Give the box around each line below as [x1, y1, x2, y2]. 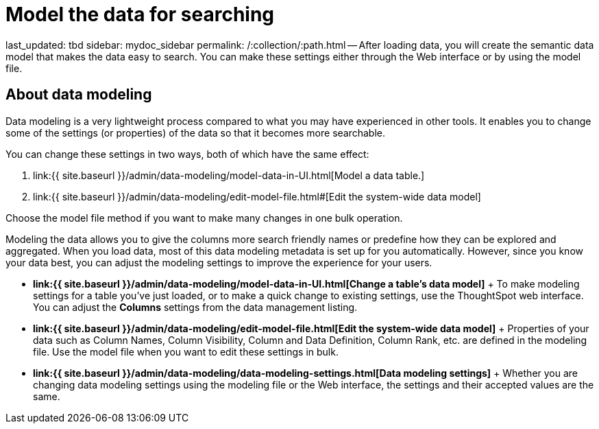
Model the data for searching [5, 3, 275, 26]
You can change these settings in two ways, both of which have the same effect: [5, 148, 369, 160]
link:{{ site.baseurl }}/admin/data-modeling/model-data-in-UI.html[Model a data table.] [33, 169, 425, 181]
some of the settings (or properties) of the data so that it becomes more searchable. [5, 126, 386, 139]
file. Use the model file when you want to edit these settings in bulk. [33, 345, 339, 358]
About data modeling [5, 86, 152, 104]
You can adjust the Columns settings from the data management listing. [33, 301, 358, 313]
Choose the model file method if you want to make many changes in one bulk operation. [5, 211, 403, 224]
